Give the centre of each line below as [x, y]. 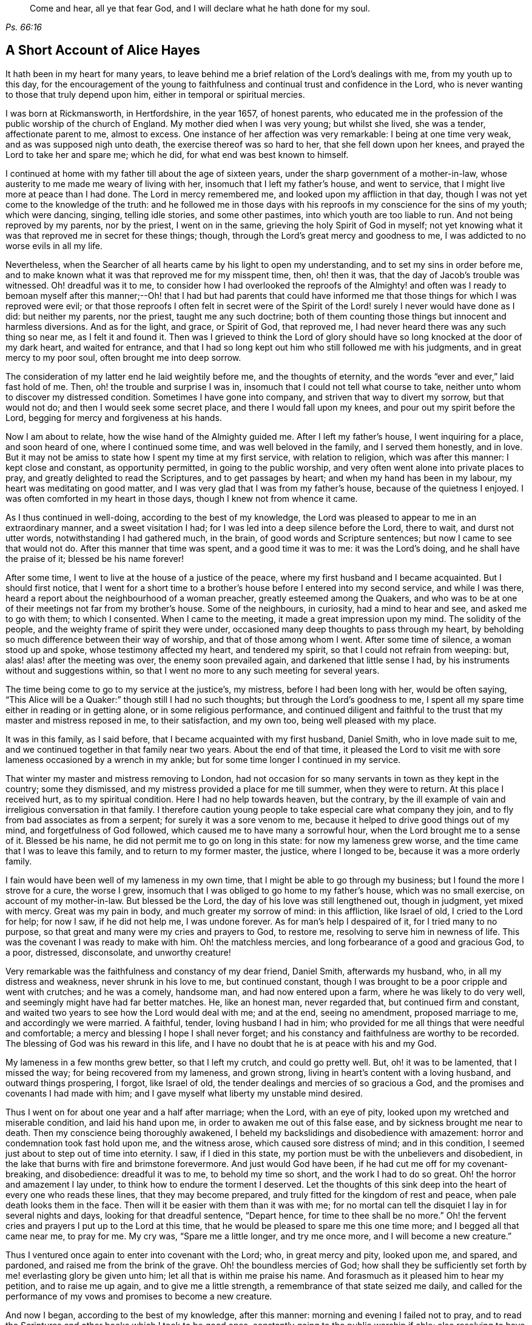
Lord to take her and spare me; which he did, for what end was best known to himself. [177, 154]
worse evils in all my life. [54, 245]
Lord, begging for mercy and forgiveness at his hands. [114, 417]
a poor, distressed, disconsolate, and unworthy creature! [118, 952]
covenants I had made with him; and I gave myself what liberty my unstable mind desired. [184, 1093]
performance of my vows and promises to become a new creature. [139, 1296]
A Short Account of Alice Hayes [103, 50]
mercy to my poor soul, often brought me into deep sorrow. [123, 357]
